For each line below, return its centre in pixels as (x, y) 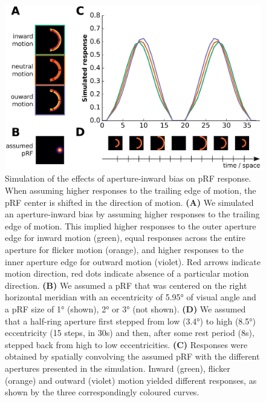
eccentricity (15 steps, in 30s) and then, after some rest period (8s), (130, 333)
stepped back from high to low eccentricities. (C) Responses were (126, 344)
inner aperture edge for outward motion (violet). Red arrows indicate (133, 261)
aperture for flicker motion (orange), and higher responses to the (124, 250)
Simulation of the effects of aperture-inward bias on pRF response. (128, 178)
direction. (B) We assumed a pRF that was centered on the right (126, 285)
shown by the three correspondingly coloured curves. (102, 392)
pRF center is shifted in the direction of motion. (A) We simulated (129, 202)
